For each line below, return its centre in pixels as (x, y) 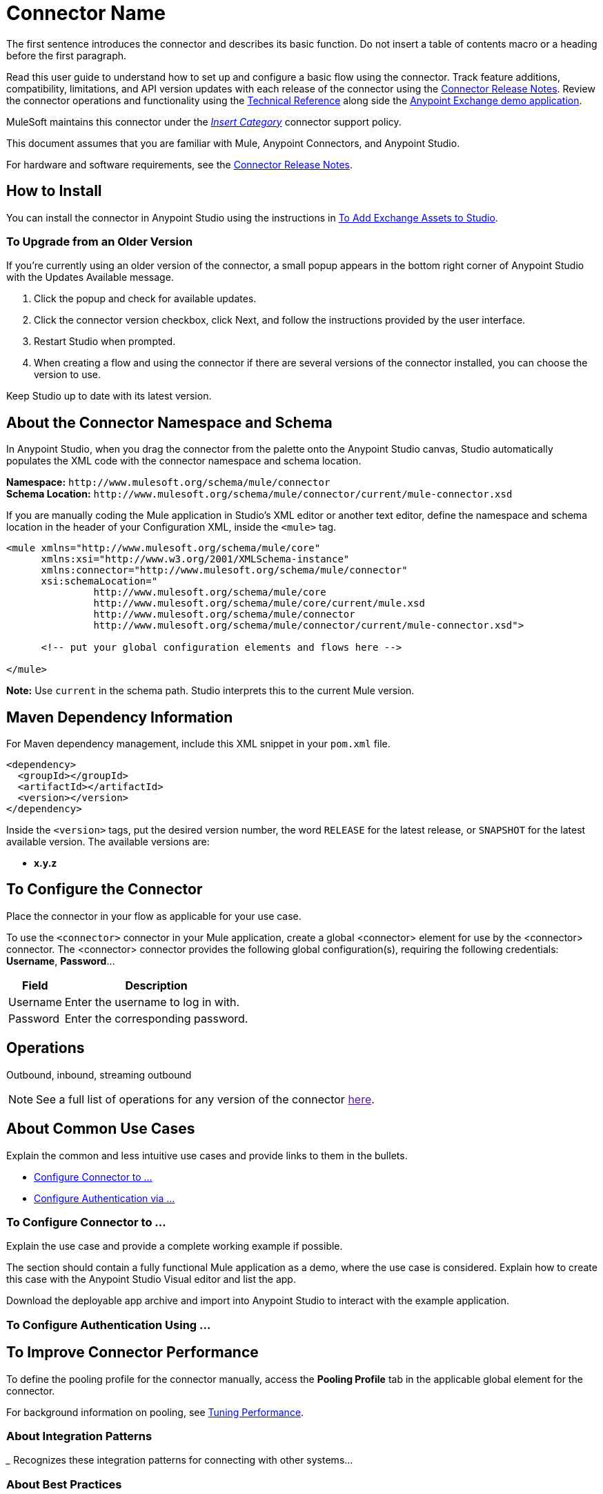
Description (156, 985)
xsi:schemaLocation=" (99, 581)
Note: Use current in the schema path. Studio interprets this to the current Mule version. (210, 691)
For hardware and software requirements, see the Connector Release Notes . (180, 164)
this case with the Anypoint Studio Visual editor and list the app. (151, 1279)
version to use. (68, 375)
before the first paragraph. (67, 55)
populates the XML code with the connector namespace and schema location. (184, 461)
